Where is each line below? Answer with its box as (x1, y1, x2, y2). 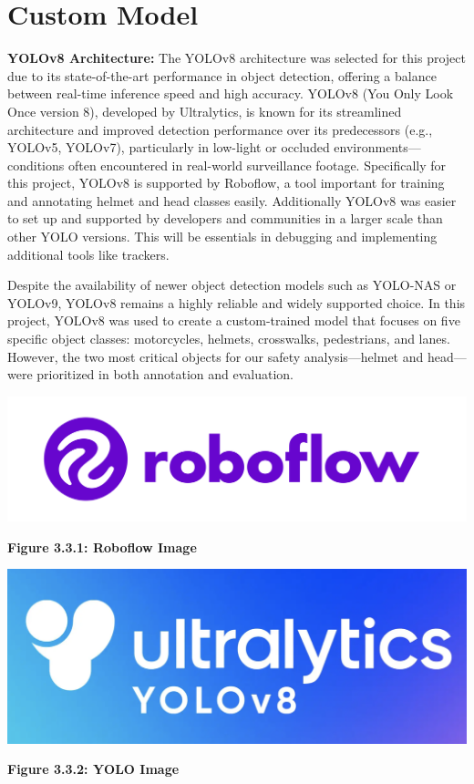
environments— (334, 138, 421, 157)
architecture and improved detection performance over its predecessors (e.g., (7, 119, 433, 139)
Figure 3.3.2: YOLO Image (7, 759, 180, 779)
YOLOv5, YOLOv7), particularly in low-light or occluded (7, 138, 330, 157)
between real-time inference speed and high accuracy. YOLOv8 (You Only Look (7, 84, 454, 103)
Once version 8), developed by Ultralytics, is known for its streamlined (7, 101, 402, 120)
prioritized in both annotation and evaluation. (36, 365, 294, 384)
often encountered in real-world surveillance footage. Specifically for (67, 155, 447, 174)
